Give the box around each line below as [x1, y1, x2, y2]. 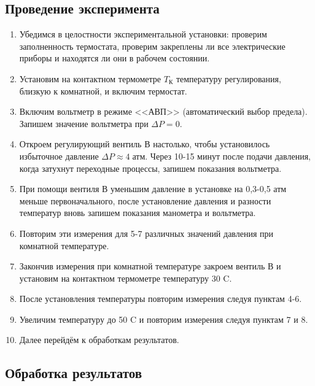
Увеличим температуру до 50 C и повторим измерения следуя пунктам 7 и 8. [19, 312, 308, 325]
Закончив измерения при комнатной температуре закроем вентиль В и [19, 260, 281, 272]
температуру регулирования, [176, 72, 281, 85]
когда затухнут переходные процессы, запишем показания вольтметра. [19, 161, 282, 174]
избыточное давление [19, 149, 99, 162]
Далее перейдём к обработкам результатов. [19, 333, 179, 346]
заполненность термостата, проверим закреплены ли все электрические [19, 39, 286, 52]
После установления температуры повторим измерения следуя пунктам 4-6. [19, 292, 302, 305]
